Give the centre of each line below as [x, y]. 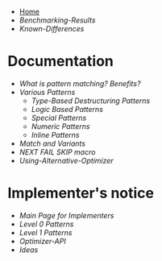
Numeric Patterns [60, 126]
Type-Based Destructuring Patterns [91, 101]
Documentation [61, 62]
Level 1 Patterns [46, 232]
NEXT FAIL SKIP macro [57, 151]
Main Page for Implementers [66, 215]
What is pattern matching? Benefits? [80, 83]
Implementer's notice [81, 193]
